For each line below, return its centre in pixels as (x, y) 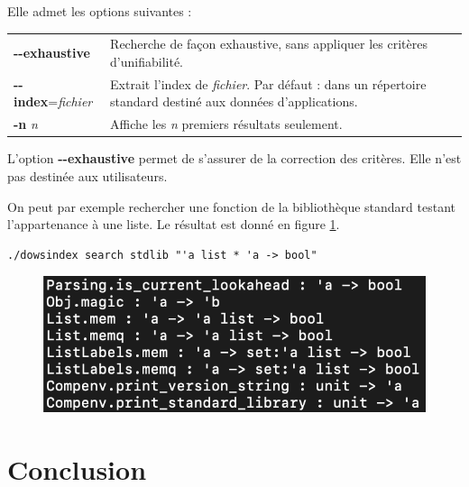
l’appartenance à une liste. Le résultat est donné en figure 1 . (174, 224)
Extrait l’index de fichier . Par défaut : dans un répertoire (268, 83)
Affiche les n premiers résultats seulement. (226, 124)
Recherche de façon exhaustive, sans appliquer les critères (269, 44)
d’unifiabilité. (147, 61)
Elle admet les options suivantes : (100, 11)
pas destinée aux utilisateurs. (87, 175)
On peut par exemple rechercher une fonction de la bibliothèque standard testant (231, 206)
